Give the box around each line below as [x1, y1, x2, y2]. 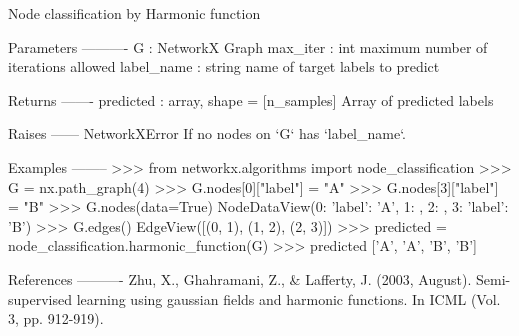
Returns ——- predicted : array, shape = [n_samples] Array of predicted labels [8, 89, 494, 110]
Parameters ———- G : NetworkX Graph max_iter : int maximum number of [8, 36, 488, 57]
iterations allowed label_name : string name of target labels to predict [8, 56, 440, 77]
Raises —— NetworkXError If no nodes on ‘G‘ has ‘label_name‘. [8, 123, 407, 144]
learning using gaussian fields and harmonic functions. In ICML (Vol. [76, 288, 501, 309]
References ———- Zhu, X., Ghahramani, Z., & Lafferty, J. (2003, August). [8, 268, 472, 289]
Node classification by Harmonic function [8, 3, 261, 23]
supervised [8, 288, 72, 309]
